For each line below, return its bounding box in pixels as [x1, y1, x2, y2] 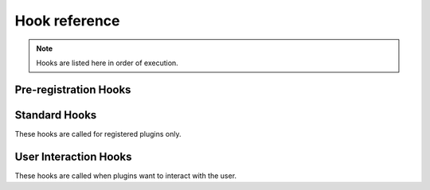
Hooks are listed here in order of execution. [36, 58, 178, 68]
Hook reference [14, 12, 120, 29]
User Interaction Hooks [14, 149, 132, 163]
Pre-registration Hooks [14, 83, 131, 96]
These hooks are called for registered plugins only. [14, 129, 182, 138]
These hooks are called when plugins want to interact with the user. [14, 171, 237, 180]
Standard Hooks [14, 108, 97, 122]
